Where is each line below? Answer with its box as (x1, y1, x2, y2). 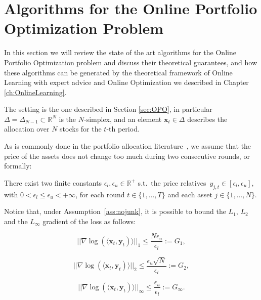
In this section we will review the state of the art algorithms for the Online (4, 47, 236, 58)
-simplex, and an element (83, 113, 162, 124)
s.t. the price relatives (138, 177, 206, 188)
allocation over (4, 123, 50, 134)
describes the (187, 113, 228, 124)
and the (4, 216, 28, 226)
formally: (4, 160, 32, 171)
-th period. (106, 123, 140, 134)
